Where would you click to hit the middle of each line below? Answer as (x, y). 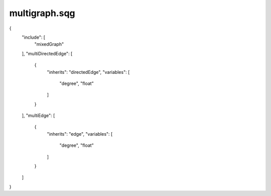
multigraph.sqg (42, 13)
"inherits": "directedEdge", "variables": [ (88, 72)
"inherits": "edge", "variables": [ (80, 134)
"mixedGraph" (49, 44)
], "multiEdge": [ (38, 116)
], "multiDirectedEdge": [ (47, 53)
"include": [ (33, 37)
